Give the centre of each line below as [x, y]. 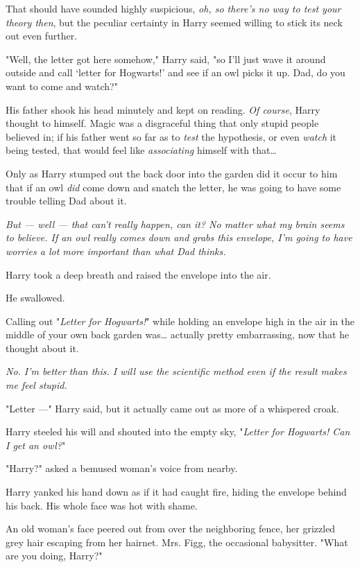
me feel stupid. [36, 385]
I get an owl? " [36, 445]
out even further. [42, 36]
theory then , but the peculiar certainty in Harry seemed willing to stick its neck [174, 22]
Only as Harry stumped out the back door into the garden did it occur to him [172, 173]
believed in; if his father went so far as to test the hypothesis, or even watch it [171, 136]
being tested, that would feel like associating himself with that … [141, 150]
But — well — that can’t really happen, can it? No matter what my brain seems [175, 224]
